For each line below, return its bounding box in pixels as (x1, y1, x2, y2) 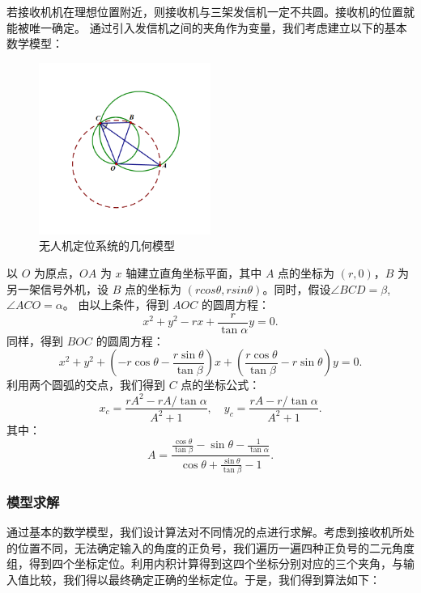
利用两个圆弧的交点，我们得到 (6, 376, 165, 393)
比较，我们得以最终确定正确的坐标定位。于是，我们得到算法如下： (28, 571, 381, 588)
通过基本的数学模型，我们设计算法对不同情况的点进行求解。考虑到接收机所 (6, 523, 403, 540)
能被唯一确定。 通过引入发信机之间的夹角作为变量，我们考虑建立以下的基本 (6, 19, 407, 36)
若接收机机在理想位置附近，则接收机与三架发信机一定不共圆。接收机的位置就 (6, 3, 415, 19)
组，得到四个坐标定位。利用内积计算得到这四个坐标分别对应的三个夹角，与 (6, 555, 403, 572)
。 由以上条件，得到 (62, 296, 169, 313)
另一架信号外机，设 (6, 280, 108, 297)
